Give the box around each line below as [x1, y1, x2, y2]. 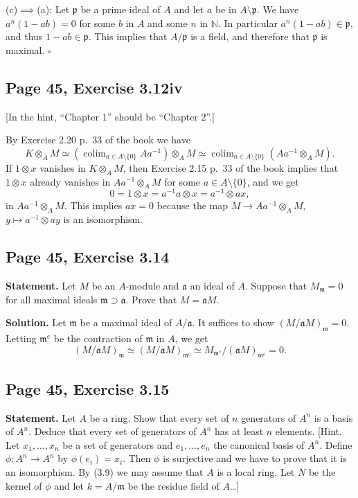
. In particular [217, 15, 278, 30]
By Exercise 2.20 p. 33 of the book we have [6, 132, 190, 147]
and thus [6, 29, 43, 44]
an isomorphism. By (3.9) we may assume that [6, 464, 204, 479]
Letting [6, 331, 37, 346]
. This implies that [88, 29, 168, 44]
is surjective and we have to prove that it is [163, 451, 347, 465]
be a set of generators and [62, 437, 173, 452]
